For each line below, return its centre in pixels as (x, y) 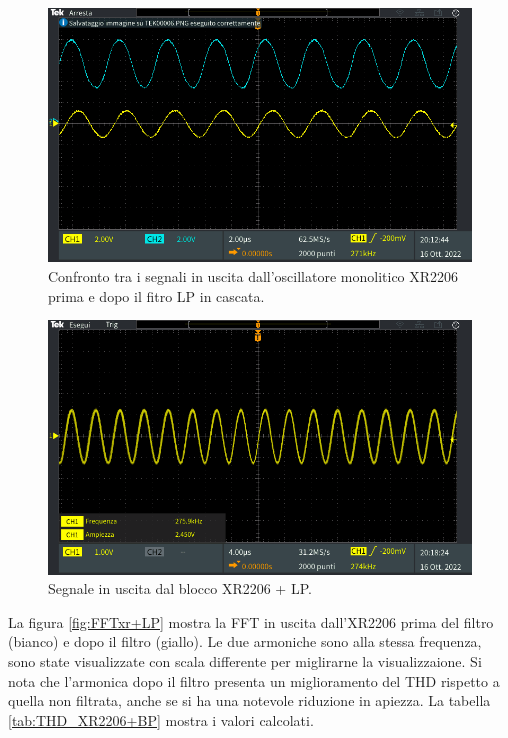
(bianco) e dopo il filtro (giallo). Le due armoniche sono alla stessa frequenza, (245, 641)
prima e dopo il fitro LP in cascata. (156, 295)
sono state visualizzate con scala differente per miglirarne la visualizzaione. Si (245, 660)
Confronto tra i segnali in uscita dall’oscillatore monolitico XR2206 (253, 275)
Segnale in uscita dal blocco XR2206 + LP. (180, 588)
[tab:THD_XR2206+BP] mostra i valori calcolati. (161, 719)
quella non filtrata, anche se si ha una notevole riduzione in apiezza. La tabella (249, 700)
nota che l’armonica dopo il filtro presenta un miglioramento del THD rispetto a (254, 680)
